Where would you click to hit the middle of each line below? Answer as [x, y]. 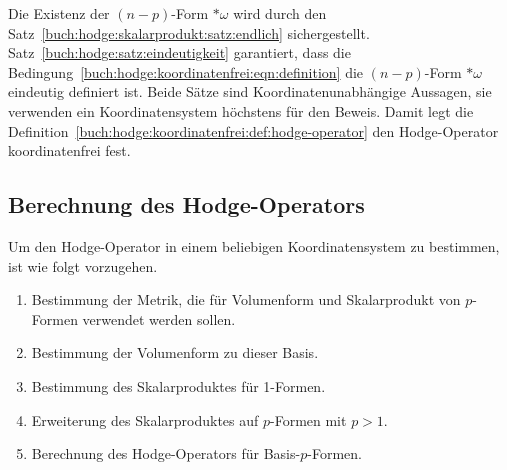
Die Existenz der [59, 13]
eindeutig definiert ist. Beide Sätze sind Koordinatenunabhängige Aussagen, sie [250, 91]
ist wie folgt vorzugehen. [83, 265]
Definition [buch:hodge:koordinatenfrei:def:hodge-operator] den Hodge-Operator [253, 130]
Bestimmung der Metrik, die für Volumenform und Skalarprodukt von [246, 299]
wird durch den [280, 13]
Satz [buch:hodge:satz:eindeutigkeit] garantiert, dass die [179, 52]
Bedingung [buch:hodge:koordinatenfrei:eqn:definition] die [186, 71]
